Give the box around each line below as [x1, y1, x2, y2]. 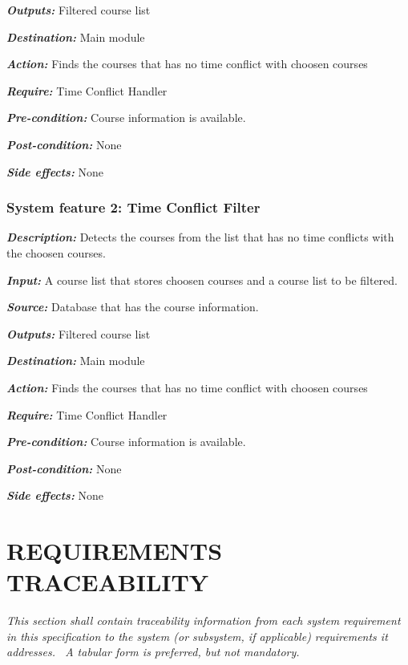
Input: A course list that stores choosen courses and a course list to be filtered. [6, 271, 398, 288]
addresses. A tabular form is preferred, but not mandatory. [6, 643, 300, 660]
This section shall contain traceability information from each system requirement [6, 612, 401, 629]
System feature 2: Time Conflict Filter [6, 197, 261, 217]
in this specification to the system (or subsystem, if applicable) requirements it [6, 627, 388, 644]
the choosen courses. [6, 244, 106, 261]
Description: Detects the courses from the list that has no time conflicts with [6, 229, 394, 245]
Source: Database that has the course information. [6, 298, 259, 315]
